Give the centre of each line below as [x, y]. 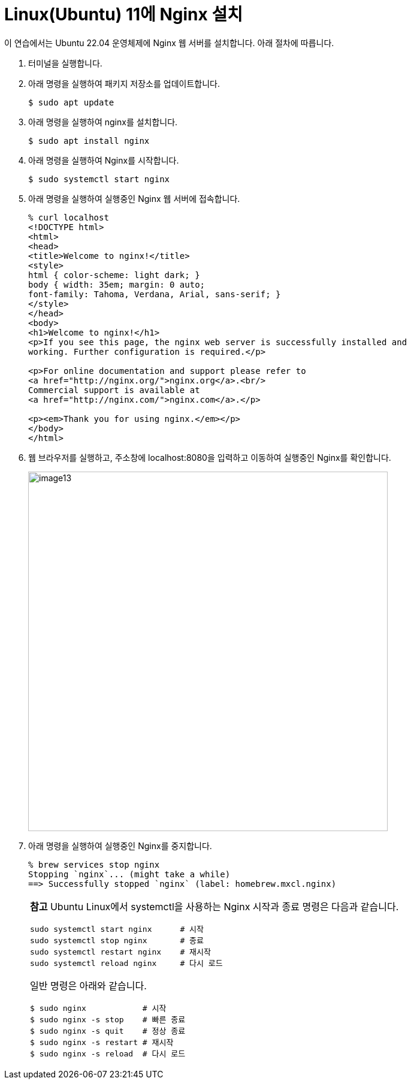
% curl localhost [69, 217]
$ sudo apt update [71, 102]
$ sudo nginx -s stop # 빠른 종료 [108, 1019]
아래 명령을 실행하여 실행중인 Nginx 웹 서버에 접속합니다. [134, 198]
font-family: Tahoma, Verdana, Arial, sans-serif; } [155, 294]
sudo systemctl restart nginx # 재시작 [120, 952]
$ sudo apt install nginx [89, 141]
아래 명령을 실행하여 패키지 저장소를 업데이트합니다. [124, 83]
